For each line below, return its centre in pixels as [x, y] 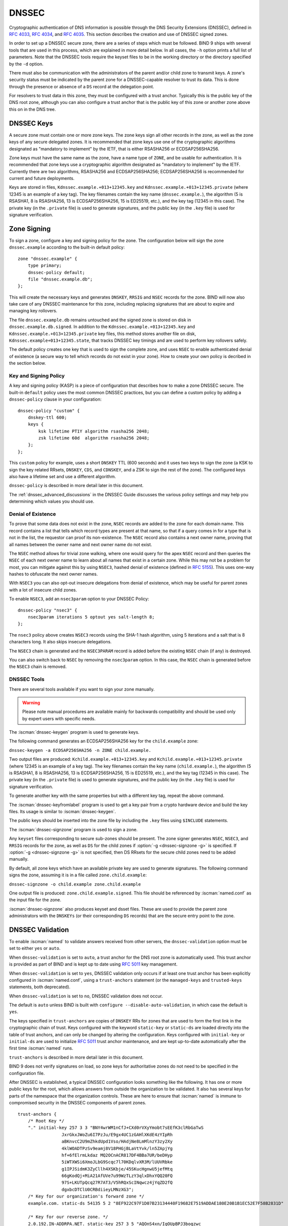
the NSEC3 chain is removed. [38, 666]
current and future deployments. [42, 179]
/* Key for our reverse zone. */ [68, 1217]
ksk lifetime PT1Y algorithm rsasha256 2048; [94, 431]
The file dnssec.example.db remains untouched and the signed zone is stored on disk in [100, 320]
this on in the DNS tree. [33, 109]
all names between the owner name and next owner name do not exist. [81, 544]
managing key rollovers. [33, 311]
